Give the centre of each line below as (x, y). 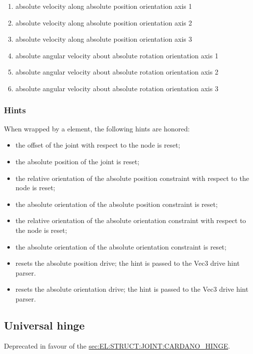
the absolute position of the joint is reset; (77, 161)
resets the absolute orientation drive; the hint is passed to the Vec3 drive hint (132, 289)
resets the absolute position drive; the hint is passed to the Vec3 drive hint (127, 263)
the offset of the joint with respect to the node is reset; (98, 145)
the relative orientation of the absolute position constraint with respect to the (132, 178)
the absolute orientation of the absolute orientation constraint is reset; (121, 246)
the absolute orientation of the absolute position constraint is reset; (116, 204)
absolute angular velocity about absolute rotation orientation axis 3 (117, 88)
